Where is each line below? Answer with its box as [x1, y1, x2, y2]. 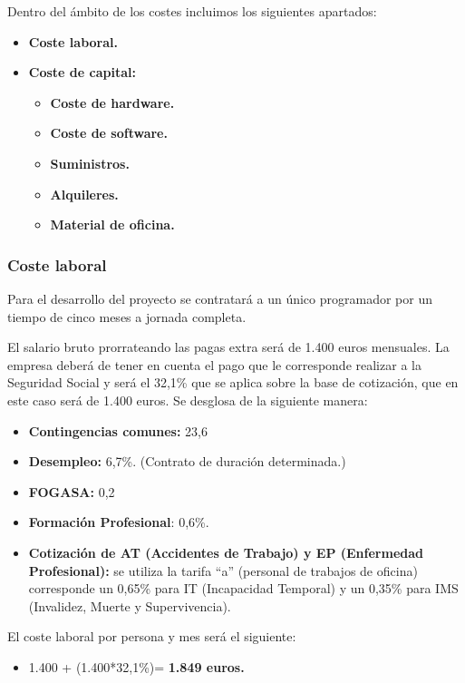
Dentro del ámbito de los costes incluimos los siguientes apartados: [7, 2, 377, 20]
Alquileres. [50, 184, 119, 203]
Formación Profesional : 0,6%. [28, 512, 209, 532]
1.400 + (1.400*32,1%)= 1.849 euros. [28, 657, 245, 676]
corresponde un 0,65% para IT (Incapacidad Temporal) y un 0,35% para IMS [28, 579, 459, 598]
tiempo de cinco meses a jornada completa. [7, 307, 247, 326]
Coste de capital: [28, 63, 136, 82]
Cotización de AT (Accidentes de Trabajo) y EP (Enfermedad [28, 542, 423, 561]
